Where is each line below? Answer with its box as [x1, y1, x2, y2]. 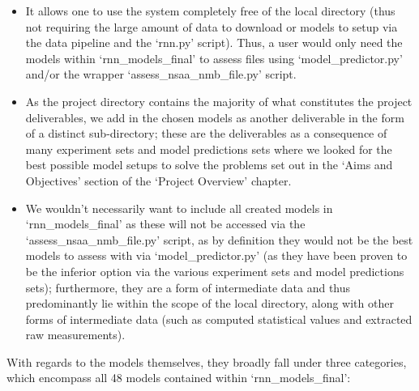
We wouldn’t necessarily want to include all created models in [25, 199, 333, 216]
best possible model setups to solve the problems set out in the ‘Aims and [25, 156, 393, 173]
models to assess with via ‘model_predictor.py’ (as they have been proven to [25, 247, 408, 264]
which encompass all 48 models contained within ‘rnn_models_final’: [6, 369, 351, 386]
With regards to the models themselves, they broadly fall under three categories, [6, 353, 407, 370]
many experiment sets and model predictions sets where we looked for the [25, 140, 392, 157]
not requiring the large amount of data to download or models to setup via [25, 18, 398, 35]
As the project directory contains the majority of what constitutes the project [25, 92, 413, 109]
